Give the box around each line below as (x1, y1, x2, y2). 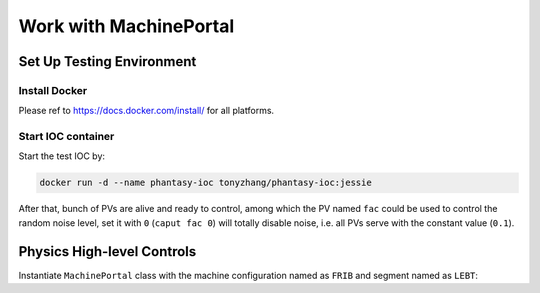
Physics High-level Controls (18, 243, 197, 260)
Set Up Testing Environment (18, 53, 197, 70)
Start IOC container (18, 130, 115, 144)
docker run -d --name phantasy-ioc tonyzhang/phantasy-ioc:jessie (39, 177, 372, 189)
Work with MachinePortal (18, 15, 235, 37)
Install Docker (18, 83, 88, 97)
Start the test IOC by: (18, 150, 105, 162)
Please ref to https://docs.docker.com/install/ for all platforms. (18, 105, 275, 117)
